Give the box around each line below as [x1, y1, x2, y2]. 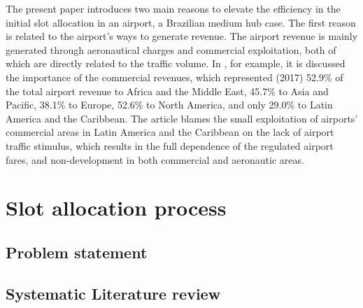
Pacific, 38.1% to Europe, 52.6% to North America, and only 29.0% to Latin [6, 97, 333, 112]
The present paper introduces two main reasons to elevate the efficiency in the [6, 1, 341, 15]
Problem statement [6, 241, 148, 262]
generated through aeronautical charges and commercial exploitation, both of [6, 42, 336, 57]
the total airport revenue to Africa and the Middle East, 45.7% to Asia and [6, 83, 329, 98]
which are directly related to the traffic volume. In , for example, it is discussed [6, 56, 346, 71]
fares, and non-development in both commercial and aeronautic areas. [6, 152, 304, 167]
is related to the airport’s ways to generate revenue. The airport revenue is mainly [6, 29, 358, 43]
